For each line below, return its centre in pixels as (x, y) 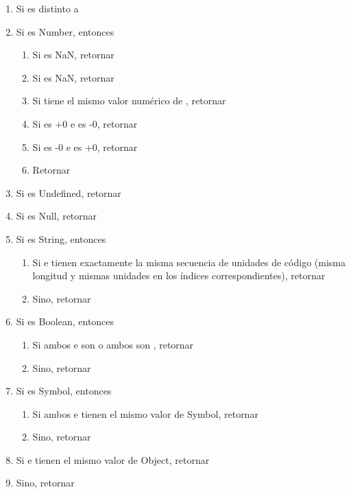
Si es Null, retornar (57, 216)
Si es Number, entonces (65, 31)
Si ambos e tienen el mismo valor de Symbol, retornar (145, 413)
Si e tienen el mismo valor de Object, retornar (113, 459)
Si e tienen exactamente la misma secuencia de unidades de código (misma (189, 262)
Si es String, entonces (61, 238)
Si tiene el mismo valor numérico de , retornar (129, 101)
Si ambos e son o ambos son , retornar (113, 344)
